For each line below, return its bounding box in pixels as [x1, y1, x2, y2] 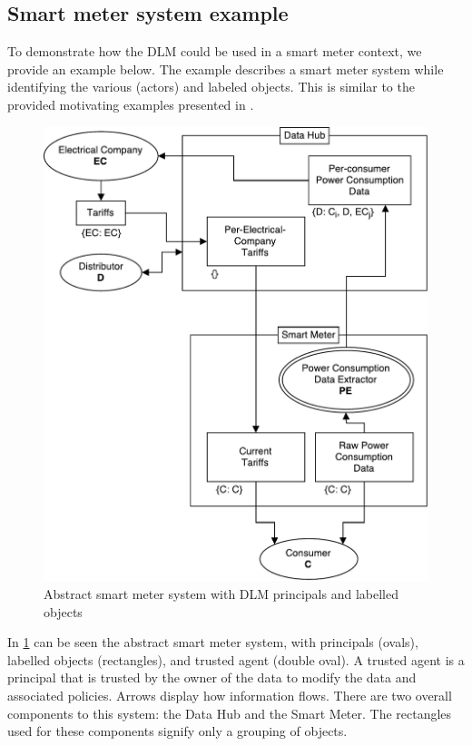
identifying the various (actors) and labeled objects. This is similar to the [7, 77, 415, 96]
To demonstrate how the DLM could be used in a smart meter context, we [7, 42, 422, 61]
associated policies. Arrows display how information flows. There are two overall [7, 685, 452, 704]
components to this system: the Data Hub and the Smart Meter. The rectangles [7, 703, 452, 722]
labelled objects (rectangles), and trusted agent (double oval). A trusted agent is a [7, 650, 465, 669]
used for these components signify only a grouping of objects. [7, 721, 348, 741]
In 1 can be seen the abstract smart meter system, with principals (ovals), [7, 633, 418, 652]
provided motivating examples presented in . [7, 94, 254, 113]
